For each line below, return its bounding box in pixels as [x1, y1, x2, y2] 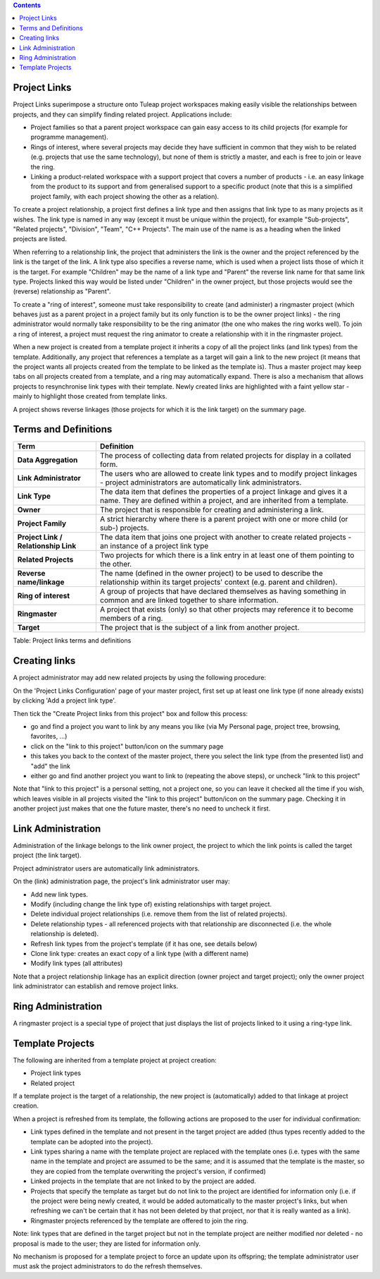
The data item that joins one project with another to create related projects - [99, 533, 352, 542]
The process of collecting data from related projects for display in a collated [99, 451, 352, 461]
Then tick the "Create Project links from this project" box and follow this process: [13, 709, 248, 717]
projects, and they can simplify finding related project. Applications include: [13, 110, 232, 119]
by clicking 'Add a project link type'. [13, 696, 116, 705]
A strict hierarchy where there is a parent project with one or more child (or [99, 514, 348, 524]
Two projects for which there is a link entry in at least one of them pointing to [99, 550, 355, 560]
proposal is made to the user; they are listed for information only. [13, 1239, 201, 1248]
